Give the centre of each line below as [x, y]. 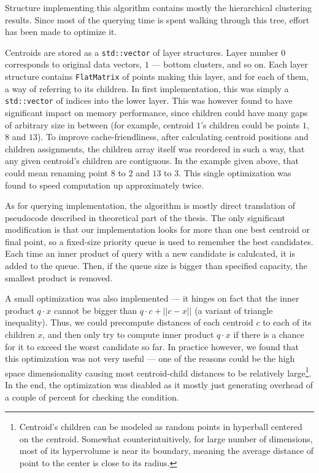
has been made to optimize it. [61, 32]
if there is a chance [269, 334]
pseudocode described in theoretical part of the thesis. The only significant [145, 217]
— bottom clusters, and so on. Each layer [230, 64]
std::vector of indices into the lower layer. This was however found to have [149, 100]
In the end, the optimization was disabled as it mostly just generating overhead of [159, 385]
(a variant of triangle [234, 310]
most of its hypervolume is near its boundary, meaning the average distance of [167, 451]
